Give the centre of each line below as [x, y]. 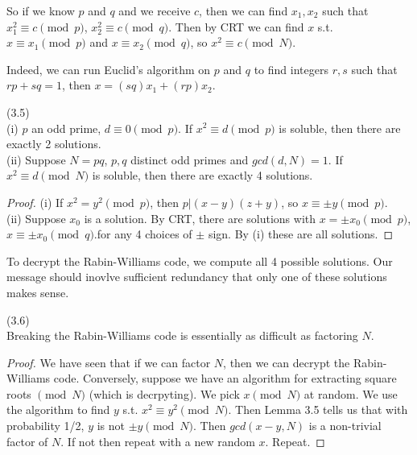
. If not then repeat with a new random [158, 441]
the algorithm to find [58, 409]
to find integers [291, 69]
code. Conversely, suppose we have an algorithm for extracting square [225, 378]
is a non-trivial [345, 426]
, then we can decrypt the [287, 362]
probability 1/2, [45, 426]
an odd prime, [66, 128]
